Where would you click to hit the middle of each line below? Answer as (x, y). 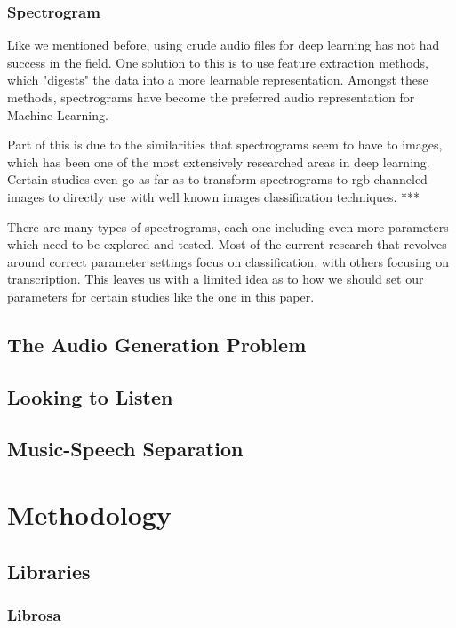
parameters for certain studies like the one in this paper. (161, 296)
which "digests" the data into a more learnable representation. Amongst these (218, 80)
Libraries (49, 571)
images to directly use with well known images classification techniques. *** (214, 196)
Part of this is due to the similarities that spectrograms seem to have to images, (225, 145)
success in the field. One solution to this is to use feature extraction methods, (218, 62)
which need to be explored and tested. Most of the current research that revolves (227, 244)
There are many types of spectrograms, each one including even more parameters (228, 226)
